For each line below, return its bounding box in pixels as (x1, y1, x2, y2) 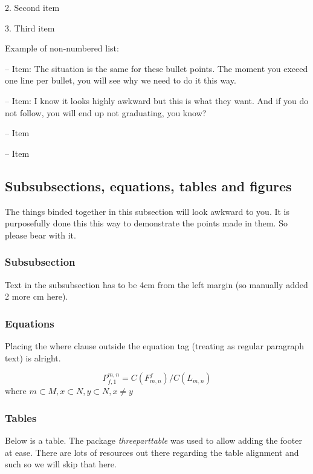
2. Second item (5, 1, 60, 13)
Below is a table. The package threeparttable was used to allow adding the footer (5, 433, 302, 446)
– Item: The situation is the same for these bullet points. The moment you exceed (5, 62, 308, 74)
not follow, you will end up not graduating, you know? (5, 106, 207, 119)
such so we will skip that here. (5, 458, 117, 470)
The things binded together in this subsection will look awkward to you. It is (5, 205, 290, 217)
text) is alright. (5, 351, 61, 364)
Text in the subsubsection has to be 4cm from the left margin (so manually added (5, 278, 308, 291)
